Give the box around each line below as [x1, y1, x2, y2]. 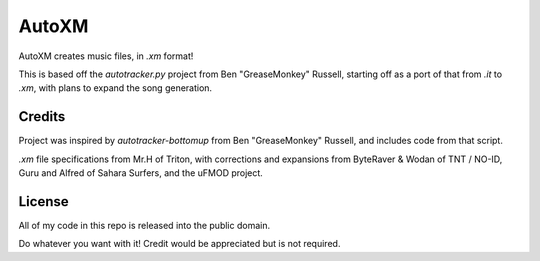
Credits [18, 108, 66, 125]
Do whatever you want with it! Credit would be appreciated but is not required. [18, 238, 341, 250]
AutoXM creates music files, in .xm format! [18, 50, 194, 62]
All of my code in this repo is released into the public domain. [18, 219, 270, 231]
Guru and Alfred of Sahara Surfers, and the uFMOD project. [18, 167, 264, 179]
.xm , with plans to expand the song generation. [18, 82, 213, 94]
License [18, 193, 69, 210]
